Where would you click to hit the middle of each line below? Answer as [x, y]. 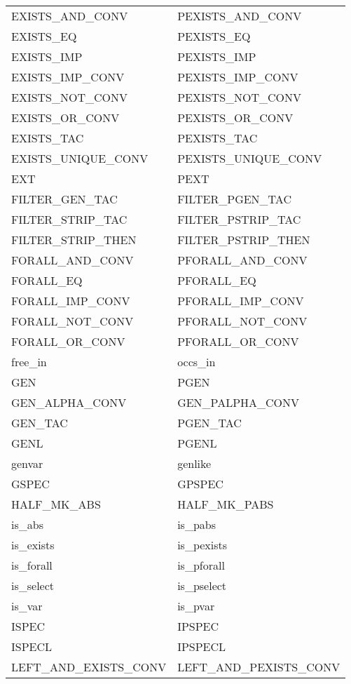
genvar [27, 463]
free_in [29, 362]
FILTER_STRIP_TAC [69, 219]
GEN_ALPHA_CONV [69, 402]
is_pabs [197, 524]
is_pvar [196, 606]
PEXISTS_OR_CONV [235, 118]
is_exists [33, 545]
